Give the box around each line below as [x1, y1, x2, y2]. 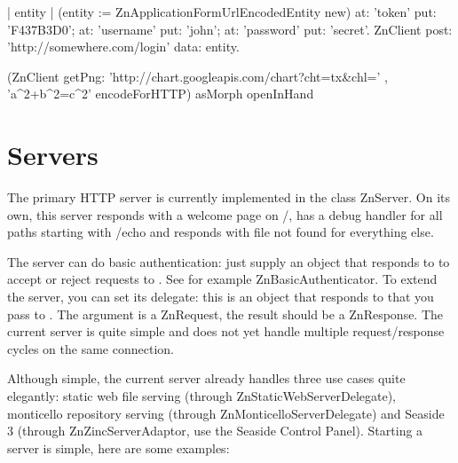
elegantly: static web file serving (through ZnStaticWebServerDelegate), [7, 387, 397, 405]
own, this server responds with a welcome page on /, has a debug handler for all [7, 205, 443, 224]
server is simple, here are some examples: [7, 438, 230, 457]
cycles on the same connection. [7, 339, 174, 357]
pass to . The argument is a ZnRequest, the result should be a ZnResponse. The [7, 304, 444, 323]
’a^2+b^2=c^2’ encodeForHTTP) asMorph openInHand [7, 84, 314, 103]
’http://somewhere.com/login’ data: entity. [7, 37, 240, 56]
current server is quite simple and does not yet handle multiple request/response [7, 322, 445, 341]
